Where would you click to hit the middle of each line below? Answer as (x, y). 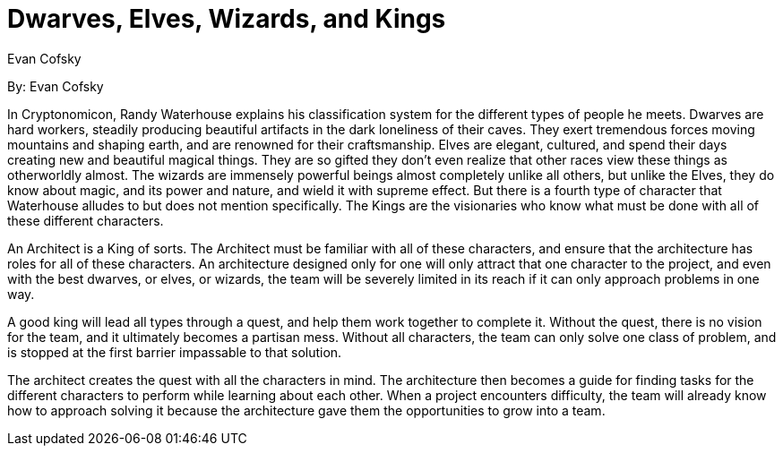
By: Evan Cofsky (56, 86)
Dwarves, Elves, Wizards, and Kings (227, 19)
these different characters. (86, 220)
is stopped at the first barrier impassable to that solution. (175, 352)
